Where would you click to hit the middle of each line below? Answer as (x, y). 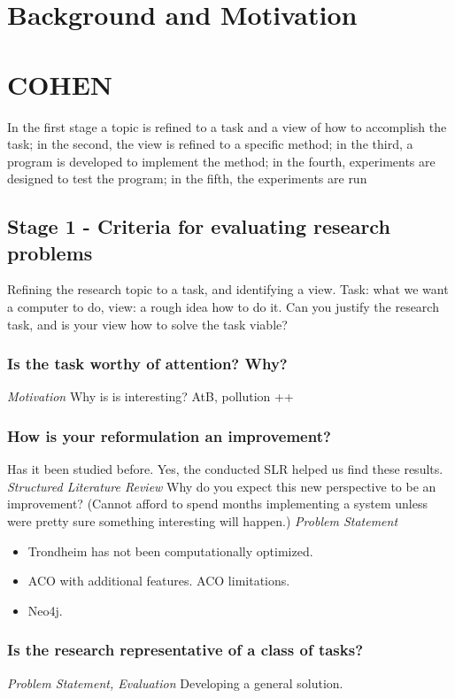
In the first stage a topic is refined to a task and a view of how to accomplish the (227, 126)
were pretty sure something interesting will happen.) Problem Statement (203, 521)
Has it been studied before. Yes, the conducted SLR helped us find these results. (225, 469)
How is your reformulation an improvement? (169, 435)
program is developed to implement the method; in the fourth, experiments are (221, 161)
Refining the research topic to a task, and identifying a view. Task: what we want (228, 289)
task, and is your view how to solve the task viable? (147, 324)
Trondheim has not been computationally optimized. (170, 551)
